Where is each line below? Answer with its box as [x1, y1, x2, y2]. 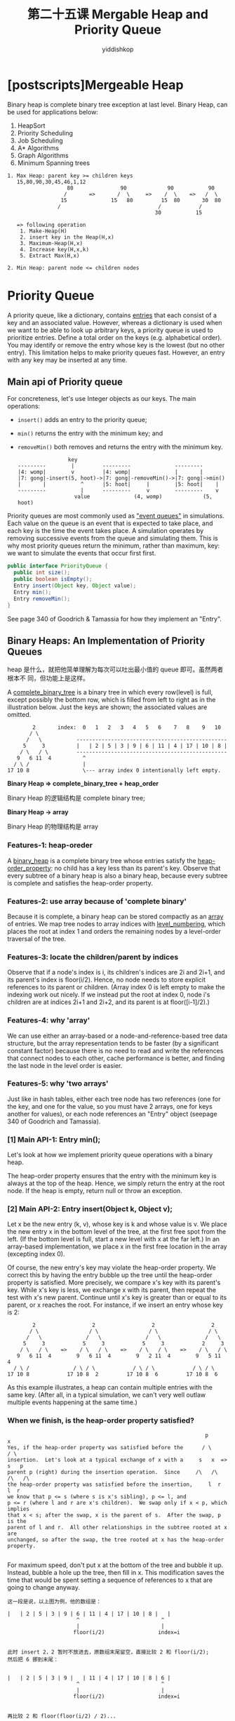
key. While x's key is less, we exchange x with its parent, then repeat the [7, 1286, 216, 1294]
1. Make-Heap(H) [20, 228, 68, 235]
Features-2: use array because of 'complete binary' [7, 896, 187, 906]
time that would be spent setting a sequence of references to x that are [7, 1576, 213, 1584]
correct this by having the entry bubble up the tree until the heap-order [7, 1271, 213, 1279]
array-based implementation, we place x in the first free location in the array [7, 1242, 227, 1251]
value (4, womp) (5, [74, 493, 213, 501]
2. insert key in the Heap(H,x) [20, 233, 114, 241]
